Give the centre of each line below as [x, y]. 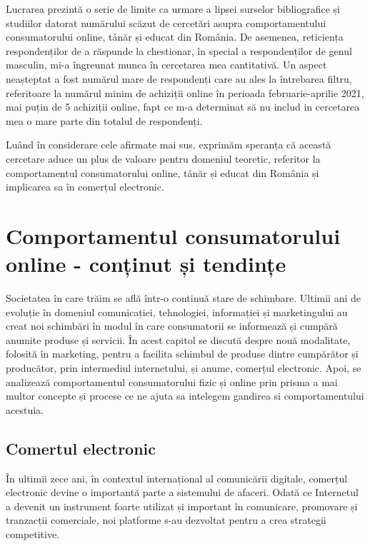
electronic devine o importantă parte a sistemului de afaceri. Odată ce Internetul [182, 492]
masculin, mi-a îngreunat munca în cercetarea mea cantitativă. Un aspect [166, 65]
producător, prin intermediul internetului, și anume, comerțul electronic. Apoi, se [184, 368]
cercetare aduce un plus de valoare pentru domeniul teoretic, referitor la [163, 158]
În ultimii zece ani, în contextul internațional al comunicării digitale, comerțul [177, 478]
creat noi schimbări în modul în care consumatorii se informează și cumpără [172, 326]
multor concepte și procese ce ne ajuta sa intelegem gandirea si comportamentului [185, 396]
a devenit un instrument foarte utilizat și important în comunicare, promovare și [182, 506]
